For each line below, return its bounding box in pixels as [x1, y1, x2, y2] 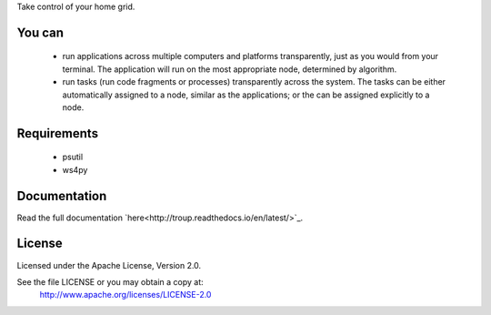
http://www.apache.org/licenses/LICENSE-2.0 [39, 290, 212, 300]
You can [16, 25, 64, 40]
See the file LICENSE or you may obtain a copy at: [16, 276, 204, 287]
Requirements [16, 126, 99, 141]
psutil [62, 151, 84, 163]
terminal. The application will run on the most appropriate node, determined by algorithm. [62, 64, 397, 75]
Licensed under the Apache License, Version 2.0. [16, 259, 202, 270]
